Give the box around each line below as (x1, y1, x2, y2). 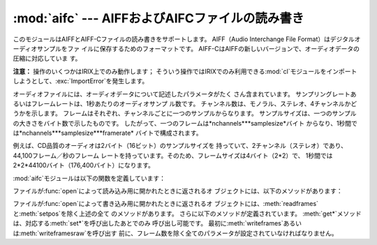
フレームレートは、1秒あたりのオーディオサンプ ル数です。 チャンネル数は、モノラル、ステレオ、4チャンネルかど (31, 99, 357, 107)
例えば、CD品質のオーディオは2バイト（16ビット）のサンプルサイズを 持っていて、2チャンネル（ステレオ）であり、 (13, 142, 347, 150)
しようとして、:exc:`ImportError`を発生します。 (13, 77, 149, 85)
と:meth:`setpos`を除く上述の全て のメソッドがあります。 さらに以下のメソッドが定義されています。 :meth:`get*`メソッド (13, 209, 362, 218)
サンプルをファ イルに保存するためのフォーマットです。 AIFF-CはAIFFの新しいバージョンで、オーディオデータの (37, 44, 360, 52)
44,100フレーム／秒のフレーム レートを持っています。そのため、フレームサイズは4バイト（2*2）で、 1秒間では (13, 151, 333, 160)
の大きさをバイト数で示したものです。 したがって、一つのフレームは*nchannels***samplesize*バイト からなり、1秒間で (13, 119, 357, 127)
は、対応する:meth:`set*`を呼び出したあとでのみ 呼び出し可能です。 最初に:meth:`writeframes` (13, 219, 283, 228)
